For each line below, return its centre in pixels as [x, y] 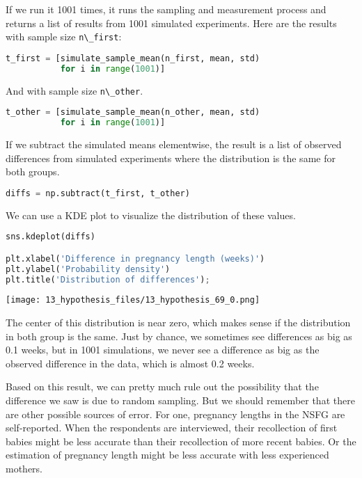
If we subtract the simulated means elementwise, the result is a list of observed [174, 144]
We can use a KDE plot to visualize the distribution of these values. [151, 215]
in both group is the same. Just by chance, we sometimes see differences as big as [179, 336]
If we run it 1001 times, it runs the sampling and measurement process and [166, 9]
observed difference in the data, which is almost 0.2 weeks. [130, 363]
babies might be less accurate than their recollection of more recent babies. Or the [181, 441]
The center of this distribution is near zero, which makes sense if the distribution [178, 322]
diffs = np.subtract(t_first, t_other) [98, 193]
